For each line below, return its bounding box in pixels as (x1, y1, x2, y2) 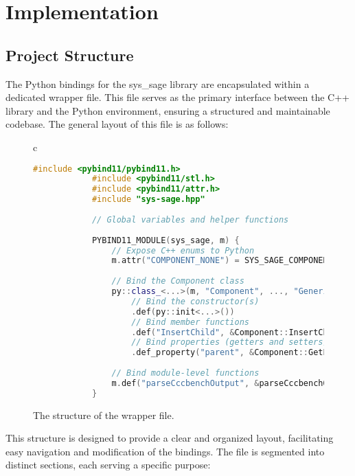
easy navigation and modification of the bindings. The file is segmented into (5, 444, 325, 458)
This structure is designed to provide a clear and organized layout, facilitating (5, 431, 334, 445)
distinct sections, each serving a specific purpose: (5, 457, 211, 472)
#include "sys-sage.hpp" (91, 194, 205, 205)
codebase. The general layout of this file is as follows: (5, 117, 229, 131)
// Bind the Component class (111, 276, 244, 286)
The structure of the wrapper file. (33, 407, 174, 422)
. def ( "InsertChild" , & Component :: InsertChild (131, 327, 343, 337)
